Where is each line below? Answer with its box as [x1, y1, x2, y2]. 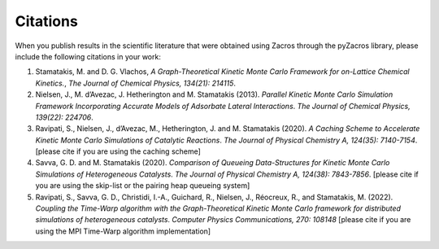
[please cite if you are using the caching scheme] [35, 146, 201, 156]
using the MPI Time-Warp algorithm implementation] [35, 226, 211, 236]
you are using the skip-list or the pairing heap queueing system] [35, 181, 250, 190]
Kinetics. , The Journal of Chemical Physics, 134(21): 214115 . [35, 78, 236, 88]
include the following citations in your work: [15, 51, 162, 61]
